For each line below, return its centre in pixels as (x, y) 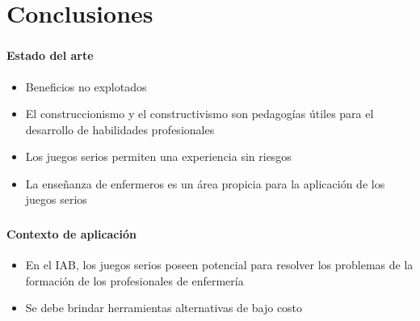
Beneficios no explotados (86, 86)
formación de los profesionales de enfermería (134, 280)
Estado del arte (50, 55)
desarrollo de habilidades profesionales (120, 129)
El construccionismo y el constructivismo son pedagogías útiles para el (199, 114)
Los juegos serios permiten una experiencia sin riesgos (158, 156)
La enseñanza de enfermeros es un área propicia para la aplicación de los (205, 183)
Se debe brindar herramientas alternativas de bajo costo (164, 308)
